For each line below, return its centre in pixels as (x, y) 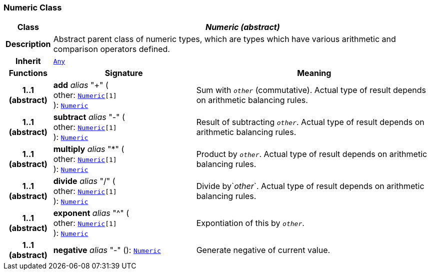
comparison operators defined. (111, 49)
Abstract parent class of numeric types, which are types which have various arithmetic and (224, 39)
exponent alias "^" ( (91, 213)
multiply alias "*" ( (89, 149)
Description (28, 44)
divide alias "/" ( (84, 181)
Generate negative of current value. (263, 250)
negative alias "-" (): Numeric (107, 250)
